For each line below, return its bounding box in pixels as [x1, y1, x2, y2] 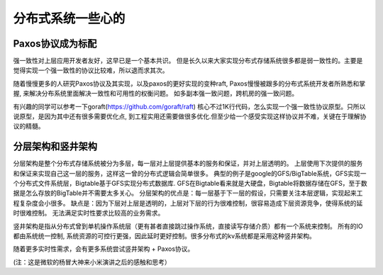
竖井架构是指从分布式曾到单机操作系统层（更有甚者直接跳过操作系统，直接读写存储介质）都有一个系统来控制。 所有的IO [13, 222, 363, 230]
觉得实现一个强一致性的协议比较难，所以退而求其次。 [13, 66, 169, 74]
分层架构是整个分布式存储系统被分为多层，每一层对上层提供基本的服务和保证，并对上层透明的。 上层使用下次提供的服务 [13, 159, 363, 168]
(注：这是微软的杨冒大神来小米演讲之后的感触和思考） [13, 257, 172, 266]
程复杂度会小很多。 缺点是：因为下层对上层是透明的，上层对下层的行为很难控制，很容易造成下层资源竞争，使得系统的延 [13, 198, 363, 207]
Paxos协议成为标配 [13, 38, 97, 50]
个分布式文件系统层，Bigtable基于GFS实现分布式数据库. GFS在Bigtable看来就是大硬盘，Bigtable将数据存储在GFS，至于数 [13, 179, 368, 188]
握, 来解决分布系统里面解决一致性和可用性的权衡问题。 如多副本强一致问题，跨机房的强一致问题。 [13, 89, 298, 98]
